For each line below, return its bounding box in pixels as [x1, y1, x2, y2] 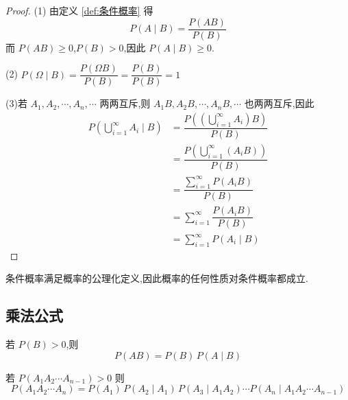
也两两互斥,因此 [244, 96, 314, 110]
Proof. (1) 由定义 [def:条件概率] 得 [5, 3, 153, 17]
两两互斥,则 [99, 96, 151, 110]
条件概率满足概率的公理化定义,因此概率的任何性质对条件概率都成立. [5, 271, 308, 285]
